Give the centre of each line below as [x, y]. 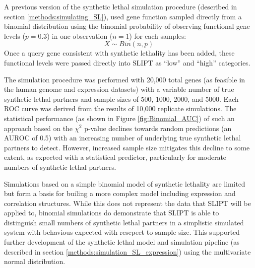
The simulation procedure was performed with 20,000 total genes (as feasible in [125, 79]
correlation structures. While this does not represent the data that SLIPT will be [127, 203]
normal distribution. [35, 261]
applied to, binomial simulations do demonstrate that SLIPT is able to [112, 213]
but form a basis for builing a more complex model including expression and [120, 193]
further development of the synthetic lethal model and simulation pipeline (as [122, 242]
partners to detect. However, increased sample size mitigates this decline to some [127, 147]
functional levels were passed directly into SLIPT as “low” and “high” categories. [127, 62]
